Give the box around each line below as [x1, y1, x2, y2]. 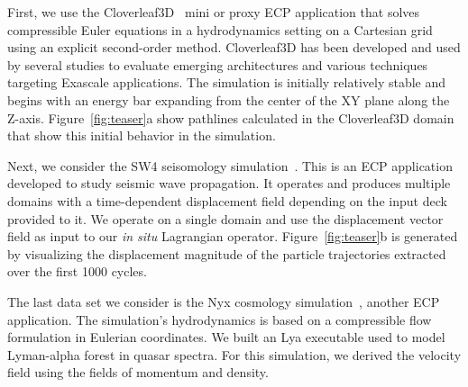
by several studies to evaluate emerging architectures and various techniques [7, 55, 428, 74]
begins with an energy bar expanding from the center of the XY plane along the [7, 90, 450, 109]
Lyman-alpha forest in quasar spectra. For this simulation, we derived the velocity [7, 345, 462, 364]
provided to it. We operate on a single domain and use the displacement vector [7, 209, 444, 228]
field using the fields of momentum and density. [7, 363, 269, 382]
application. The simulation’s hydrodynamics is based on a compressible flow [7, 310, 432, 328]
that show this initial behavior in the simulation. [7, 126, 276, 145]
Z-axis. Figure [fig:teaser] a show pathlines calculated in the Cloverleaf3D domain [7, 108, 454, 127]
